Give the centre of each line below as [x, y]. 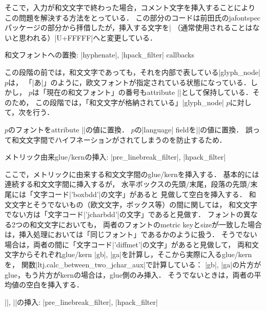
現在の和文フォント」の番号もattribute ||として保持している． [149, 92]
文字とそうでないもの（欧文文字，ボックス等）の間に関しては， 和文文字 [135, 204]
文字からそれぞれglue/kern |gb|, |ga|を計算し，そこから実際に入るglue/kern [128, 254]
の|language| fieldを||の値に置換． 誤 [193, 129]
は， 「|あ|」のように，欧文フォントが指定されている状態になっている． [129, 82]
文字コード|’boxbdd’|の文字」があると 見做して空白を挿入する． [140, 194]
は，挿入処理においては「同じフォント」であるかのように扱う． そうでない [131, 234]
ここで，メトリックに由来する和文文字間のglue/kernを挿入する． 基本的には [132, 174]
